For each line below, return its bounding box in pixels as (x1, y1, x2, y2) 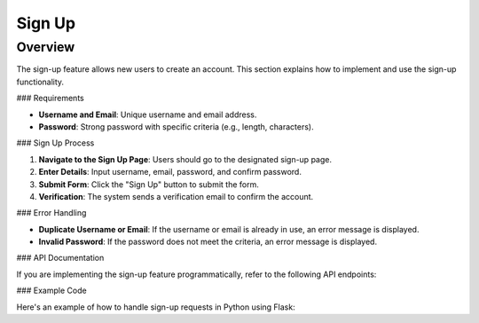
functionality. (16, 76, 65, 87)
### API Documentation (16, 253, 105, 264)
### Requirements (16, 93, 84, 104)
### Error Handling (16, 208, 87, 218)
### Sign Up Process (16, 138, 95, 148)
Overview (16, 39, 75, 55)
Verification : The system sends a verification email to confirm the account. (38, 191, 314, 201)
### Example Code (16, 285, 88, 296)
